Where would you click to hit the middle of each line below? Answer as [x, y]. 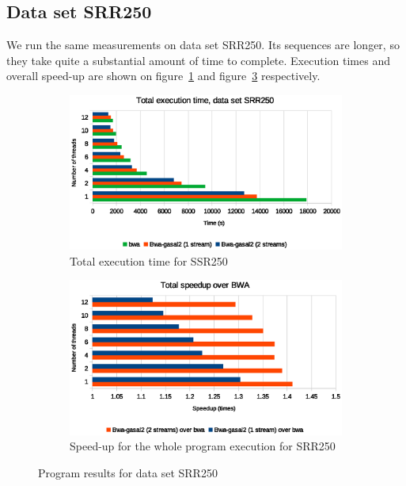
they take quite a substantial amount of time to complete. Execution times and [198, 60]
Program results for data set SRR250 [128, 473]
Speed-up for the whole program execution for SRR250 [203, 446]
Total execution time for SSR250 [149, 260]
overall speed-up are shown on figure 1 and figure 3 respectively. [163, 76]
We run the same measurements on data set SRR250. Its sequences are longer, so [203, 45]
